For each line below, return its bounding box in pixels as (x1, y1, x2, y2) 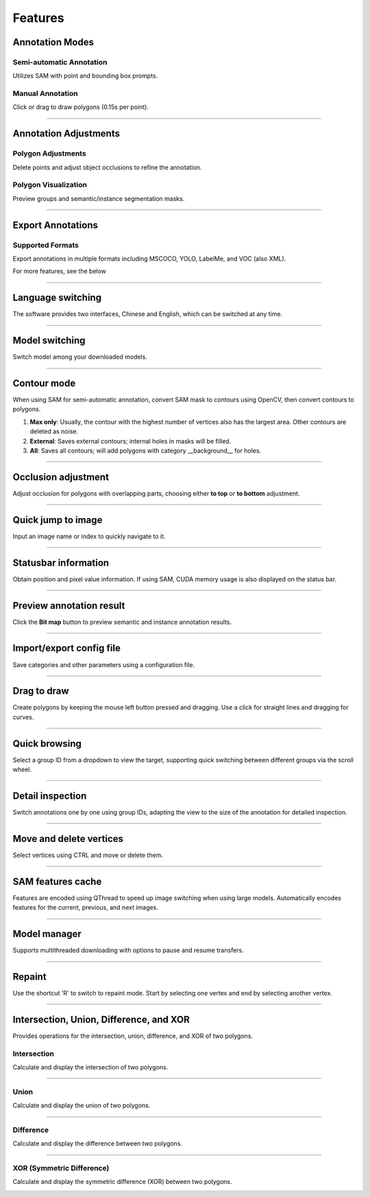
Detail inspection (12, 790, 87, 801)
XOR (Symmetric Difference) (12, 1163, 110, 1173)
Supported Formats (12, 240, 79, 250)
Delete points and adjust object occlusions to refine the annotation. (12, 163, 202, 171)
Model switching (12, 335, 86, 346)
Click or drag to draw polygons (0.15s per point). (12, 103, 149, 111)
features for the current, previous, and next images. (12, 904, 159, 912)
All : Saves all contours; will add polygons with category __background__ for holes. (29, 446, 262, 455)
